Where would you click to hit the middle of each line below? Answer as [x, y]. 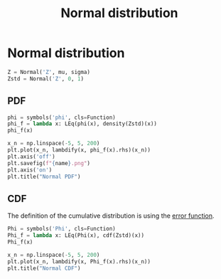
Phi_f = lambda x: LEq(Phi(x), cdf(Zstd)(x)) [76, 236]
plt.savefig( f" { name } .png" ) [49, 163]
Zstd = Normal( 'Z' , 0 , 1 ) [45, 79]
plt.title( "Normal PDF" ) [44, 177]
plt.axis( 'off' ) [31, 157]
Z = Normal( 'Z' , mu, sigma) [49, 72]
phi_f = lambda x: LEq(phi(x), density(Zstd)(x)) [82, 124]
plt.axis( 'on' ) [30, 170]
